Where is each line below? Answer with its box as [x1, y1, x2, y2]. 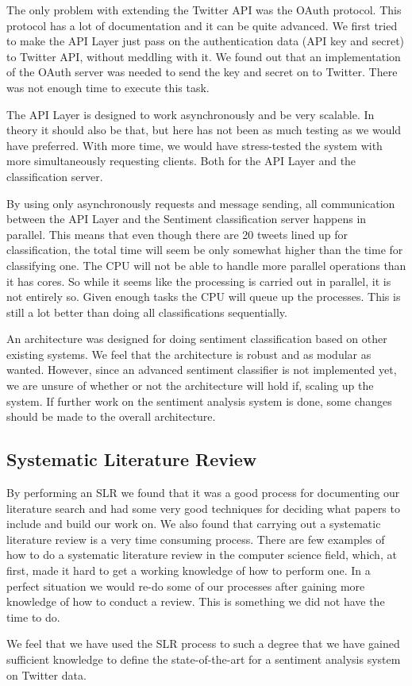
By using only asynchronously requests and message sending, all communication [6, 195, 395, 211]
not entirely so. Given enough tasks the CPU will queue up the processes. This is [6, 288, 401, 305]
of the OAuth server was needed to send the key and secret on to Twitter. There [6, 64, 398, 80]
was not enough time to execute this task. [6, 79, 210, 95]
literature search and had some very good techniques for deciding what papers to [6, 499, 400, 516]
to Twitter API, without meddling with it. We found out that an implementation [6, 48, 401, 64]
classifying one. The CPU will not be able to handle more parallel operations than [6, 256, 406, 273]
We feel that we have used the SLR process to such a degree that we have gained [6, 635, 400, 652]
